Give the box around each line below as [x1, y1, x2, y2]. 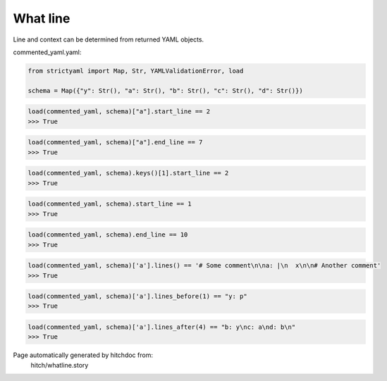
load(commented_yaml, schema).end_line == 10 [27, 231, 188, 239]
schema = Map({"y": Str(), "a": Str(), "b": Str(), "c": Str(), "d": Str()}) [27, 87, 303, 94]
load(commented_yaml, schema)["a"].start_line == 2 [27, 108, 211, 115]
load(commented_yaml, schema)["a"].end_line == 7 [27, 138, 203, 146]
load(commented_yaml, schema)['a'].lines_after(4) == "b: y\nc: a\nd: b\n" [27, 323, 296, 331]
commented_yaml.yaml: [13, 48, 82, 56]
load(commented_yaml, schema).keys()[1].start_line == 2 [27, 169, 229, 177]
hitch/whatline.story [30, 361, 89, 369]
